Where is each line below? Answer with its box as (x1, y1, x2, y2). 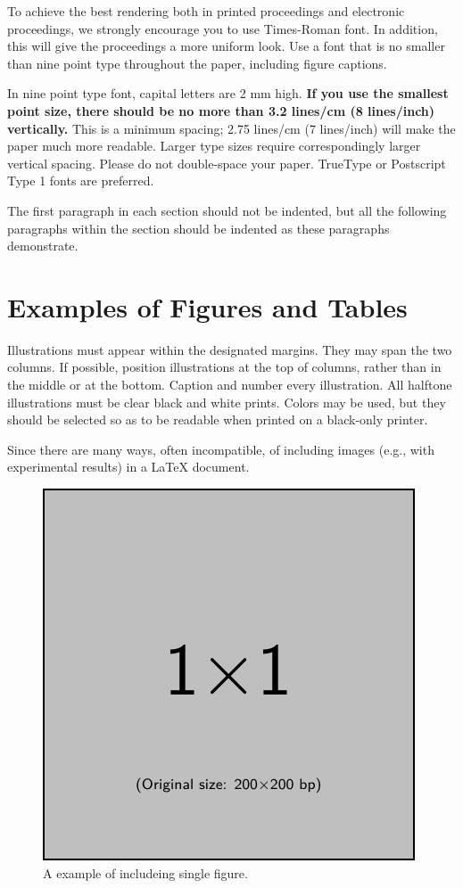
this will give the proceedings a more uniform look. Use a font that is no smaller (7, 37, 445, 55)
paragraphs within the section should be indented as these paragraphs (7, 218, 390, 237)
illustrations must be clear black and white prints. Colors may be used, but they (7, 392, 446, 411)
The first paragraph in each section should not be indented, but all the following (7, 201, 447, 219)
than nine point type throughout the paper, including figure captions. (7, 53, 387, 72)
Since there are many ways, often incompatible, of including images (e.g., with (7, 440, 434, 458)
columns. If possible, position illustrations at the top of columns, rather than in (7, 358, 442, 376)
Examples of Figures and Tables (7, 288, 408, 325)
